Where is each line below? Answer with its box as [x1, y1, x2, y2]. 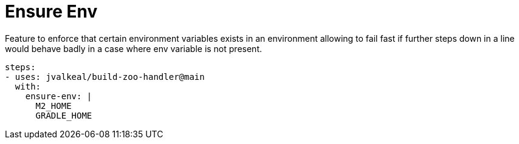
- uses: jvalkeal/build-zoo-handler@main [5, 71, 205, 82]
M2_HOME [35, 100, 72, 111]
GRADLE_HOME [35, 110, 92, 120]
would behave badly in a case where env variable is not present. [5, 43, 262, 54]
